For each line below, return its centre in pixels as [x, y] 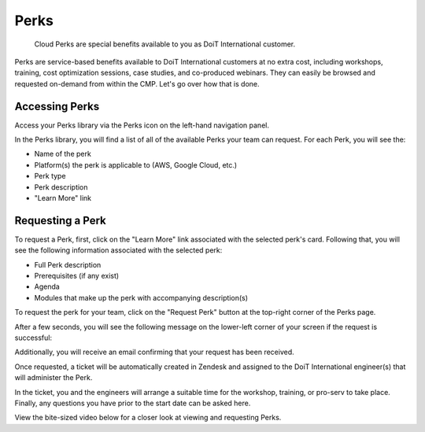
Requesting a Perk [60, 220]
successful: [33, 338]
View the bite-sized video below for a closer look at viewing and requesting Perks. [148, 418]
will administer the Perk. [54, 378]
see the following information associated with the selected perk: [118, 250]
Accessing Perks [57, 106]
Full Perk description [68, 264]
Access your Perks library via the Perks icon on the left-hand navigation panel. [142, 125]
